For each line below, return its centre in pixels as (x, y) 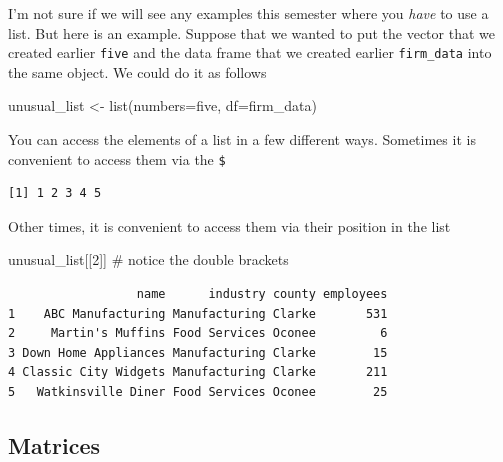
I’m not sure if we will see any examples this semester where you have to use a (248, 13)
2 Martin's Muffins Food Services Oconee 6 (198, 333)
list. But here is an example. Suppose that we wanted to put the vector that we (251, 32)
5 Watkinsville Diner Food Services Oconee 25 (198, 392)
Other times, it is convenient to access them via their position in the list (229, 225)
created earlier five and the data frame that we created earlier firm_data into (250, 52)
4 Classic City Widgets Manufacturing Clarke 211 (198, 372)
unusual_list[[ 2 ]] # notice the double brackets (148, 259)
